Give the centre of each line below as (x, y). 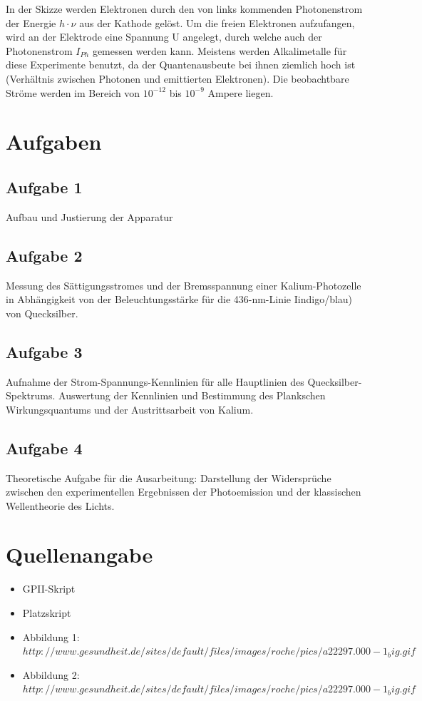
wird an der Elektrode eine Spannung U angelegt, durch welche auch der (164, 37)
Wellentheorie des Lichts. (60, 505)
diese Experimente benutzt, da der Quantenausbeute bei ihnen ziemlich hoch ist (181, 65)
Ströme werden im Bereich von (73, 92)
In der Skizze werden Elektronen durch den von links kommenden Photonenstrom (184, 9)
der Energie (31, 22)
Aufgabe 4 (44, 447)
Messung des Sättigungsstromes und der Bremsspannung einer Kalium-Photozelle (184, 285)
